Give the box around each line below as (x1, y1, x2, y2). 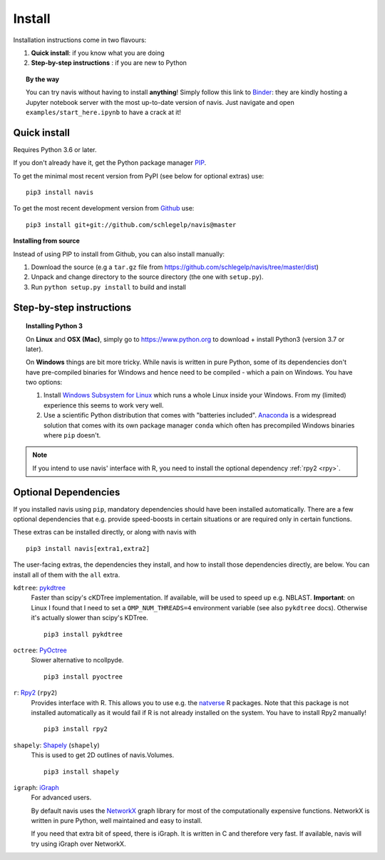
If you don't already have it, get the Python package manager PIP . (13, 158, 207, 167)
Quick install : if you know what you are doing (31, 49, 165, 57)
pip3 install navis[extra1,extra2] (26, 545, 150, 552)
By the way (26, 75, 60, 84)
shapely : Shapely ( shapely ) (13, 741, 100, 749)
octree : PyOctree (13, 646, 68, 654)
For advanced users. (31, 793, 92, 802)
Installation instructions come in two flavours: (13, 36, 147, 44)
